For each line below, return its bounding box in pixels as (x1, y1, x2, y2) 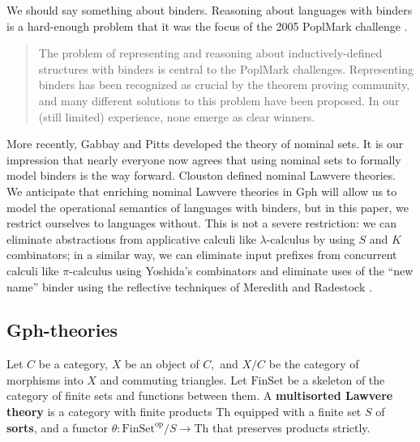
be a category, (38, 355, 108, 372)
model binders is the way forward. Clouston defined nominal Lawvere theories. (6, 167, 396, 184)
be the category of (268, 355, 359, 372)
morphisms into (6, 371, 84, 388)
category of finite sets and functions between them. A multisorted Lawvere (6, 387, 393, 404)
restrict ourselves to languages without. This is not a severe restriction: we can (6, 215, 397, 232)
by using (313, 230, 355, 247)
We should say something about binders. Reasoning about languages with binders (6, 2, 413, 18)
